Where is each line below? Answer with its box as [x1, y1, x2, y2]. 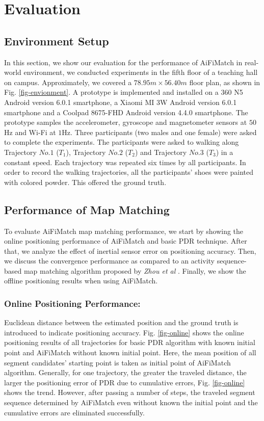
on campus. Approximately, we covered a [4, 76, 132, 87]
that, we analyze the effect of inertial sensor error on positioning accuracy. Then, [4, 245, 256, 256]
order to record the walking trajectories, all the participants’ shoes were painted [4, 167, 254, 177]
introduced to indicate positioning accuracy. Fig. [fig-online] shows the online [4, 327, 244, 337]
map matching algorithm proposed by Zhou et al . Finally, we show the [23, 265, 246, 276]
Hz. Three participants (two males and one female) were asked [62, 126, 257, 137]
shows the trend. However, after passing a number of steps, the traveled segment [4, 387, 255, 398]
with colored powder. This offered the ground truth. [4, 176, 167, 187]
